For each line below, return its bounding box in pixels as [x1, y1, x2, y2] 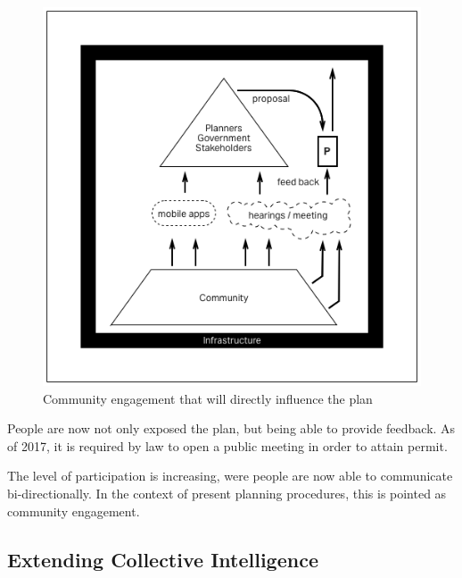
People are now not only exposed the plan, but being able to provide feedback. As [7, 419, 456, 438]
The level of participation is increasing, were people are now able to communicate [7, 466, 453, 485]
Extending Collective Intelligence [7, 545, 318, 573]
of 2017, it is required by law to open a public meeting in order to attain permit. [7, 436, 448, 455]
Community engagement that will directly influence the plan [43, 389, 373, 407]
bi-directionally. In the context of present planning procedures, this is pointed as [7, 483, 447, 502]
